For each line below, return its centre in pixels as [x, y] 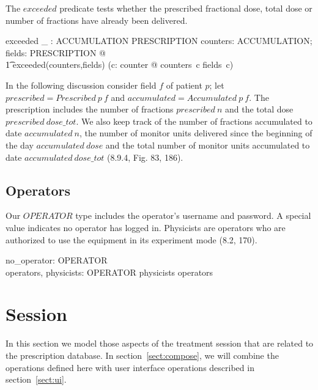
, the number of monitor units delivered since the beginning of [196, 133]
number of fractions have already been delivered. [97, 20]
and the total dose [259, 109]
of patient [184, 85]
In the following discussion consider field [81, 85]
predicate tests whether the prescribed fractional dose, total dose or [186, 8]
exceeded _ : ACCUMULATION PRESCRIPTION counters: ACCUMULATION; [159, 41]
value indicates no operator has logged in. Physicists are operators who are [146, 227]
